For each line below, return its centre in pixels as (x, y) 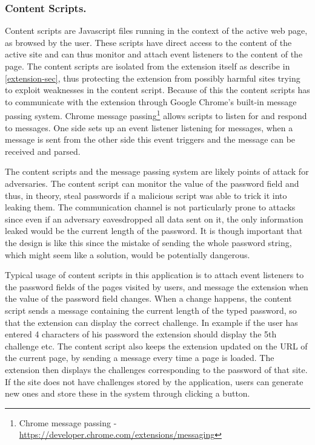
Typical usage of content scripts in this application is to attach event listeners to (154, 275)
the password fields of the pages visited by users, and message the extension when (157, 286)
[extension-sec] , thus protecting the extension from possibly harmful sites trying (153, 78)
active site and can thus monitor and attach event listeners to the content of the (154, 54)
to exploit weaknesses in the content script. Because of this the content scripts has (157, 90)
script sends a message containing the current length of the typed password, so (151, 310)
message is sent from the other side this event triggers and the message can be (150, 139)
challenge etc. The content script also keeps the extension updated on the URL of (156, 346)
